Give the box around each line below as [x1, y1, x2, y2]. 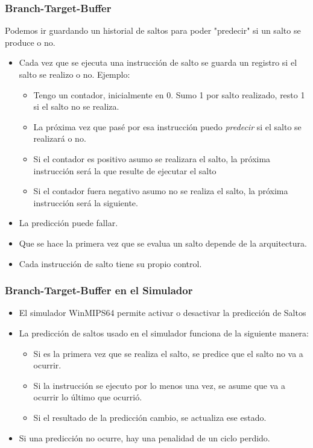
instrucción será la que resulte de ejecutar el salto [33, 164, 217, 177]
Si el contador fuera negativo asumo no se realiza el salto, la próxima [33, 185, 288, 197]
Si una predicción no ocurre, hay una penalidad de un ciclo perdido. [19, 431, 270, 444]
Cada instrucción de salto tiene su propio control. [19, 257, 202, 270]
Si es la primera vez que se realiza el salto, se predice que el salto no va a [33, 347, 303, 359]
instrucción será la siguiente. [33, 196, 138, 209]
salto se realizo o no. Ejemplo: [19, 68, 130, 80]
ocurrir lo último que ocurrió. [33, 391, 142, 403]
